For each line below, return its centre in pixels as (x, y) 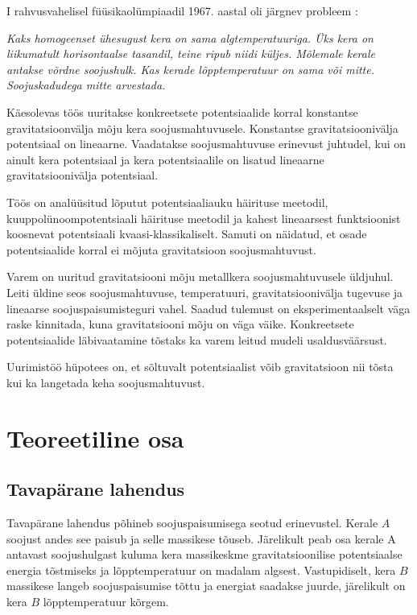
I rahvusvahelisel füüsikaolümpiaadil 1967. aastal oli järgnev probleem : (182, 10)
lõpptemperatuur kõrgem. (106, 602)
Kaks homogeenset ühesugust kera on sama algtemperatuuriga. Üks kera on (190, 37)
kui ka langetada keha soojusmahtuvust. (106, 382)
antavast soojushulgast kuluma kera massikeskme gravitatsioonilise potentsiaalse (204, 554)
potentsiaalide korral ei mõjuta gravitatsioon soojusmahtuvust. (161, 249)
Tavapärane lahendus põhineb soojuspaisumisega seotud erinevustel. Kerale (192, 523)
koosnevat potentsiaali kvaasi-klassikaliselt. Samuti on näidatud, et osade (187, 234)
